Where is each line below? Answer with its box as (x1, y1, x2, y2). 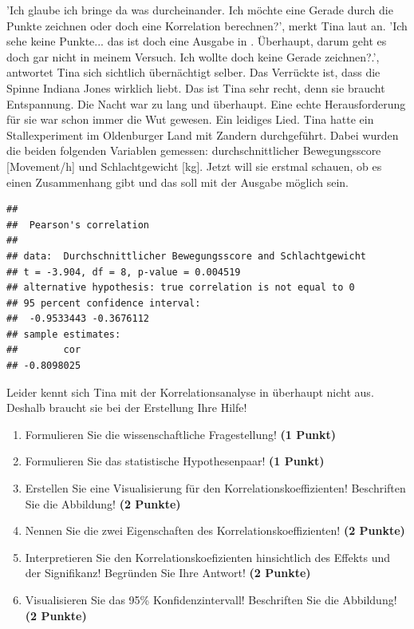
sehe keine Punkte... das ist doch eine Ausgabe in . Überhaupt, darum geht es (6, 33, 387, 49)
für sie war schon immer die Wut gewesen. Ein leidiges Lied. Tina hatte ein (6, 111, 374, 128)
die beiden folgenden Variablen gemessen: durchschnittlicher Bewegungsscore (6, 142, 381, 159)
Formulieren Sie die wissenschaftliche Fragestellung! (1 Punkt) (25, 425, 337, 442)
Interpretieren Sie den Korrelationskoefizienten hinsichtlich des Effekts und (25, 548, 391, 565)
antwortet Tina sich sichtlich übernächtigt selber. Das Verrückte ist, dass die (6, 64, 380, 81)
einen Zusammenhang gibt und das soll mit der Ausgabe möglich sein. (6, 173, 349, 190)
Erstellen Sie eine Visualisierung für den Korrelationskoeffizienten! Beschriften (25, 480, 406, 496)
